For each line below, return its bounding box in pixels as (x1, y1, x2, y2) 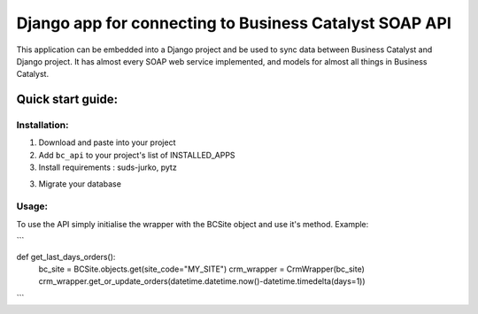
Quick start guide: (16, 92, 119, 107)
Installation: (16, 119, 69, 132)
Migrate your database (38, 178, 121, 189)
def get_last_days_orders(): (16, 251, 116, 262)
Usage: (16, 200, 49, 212)
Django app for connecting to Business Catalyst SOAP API (16, 13, 451, 33)
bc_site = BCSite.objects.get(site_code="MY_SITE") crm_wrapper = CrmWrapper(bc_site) (38, 264, 365, 274)
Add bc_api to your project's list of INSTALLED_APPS (38, 149, 235, 160)
